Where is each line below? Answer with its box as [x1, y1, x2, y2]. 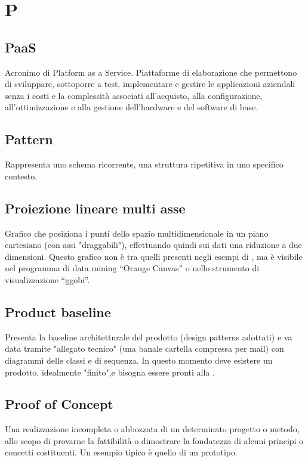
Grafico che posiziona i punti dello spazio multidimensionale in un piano [5, 227, 269, 239]
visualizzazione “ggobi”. [5, 273, 90, 286]
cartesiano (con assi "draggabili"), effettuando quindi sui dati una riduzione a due [5, 238, 302, 251]
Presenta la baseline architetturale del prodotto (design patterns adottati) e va [5, 330, 292, 343]
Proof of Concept [5, 395, 113, 413]
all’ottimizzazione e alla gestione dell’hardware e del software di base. [5, 101, 258, 113]
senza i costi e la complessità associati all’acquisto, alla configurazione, [5, 89, 263, 101]
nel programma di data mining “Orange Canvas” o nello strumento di [5, 262, 260, 274]
